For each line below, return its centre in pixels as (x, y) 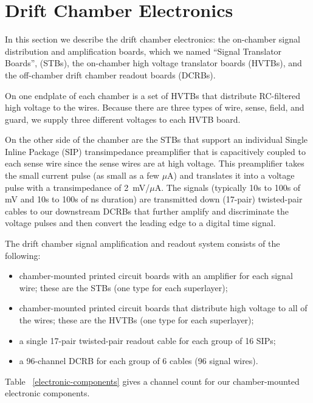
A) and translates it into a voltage (231, 175)
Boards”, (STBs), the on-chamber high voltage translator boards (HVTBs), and (153, 63)
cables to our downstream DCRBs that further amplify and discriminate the (147, 211)
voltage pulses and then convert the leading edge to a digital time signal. (140, 223)
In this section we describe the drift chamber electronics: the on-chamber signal (153, 39)
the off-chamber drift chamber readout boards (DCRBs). (110, 74)
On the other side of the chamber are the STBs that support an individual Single (156, 139)
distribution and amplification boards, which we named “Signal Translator (143, 51)
